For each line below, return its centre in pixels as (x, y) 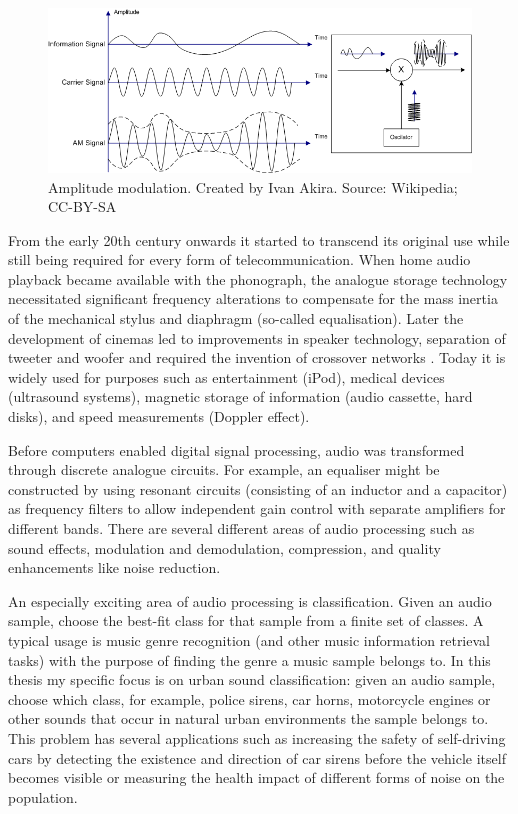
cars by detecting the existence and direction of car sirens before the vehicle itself (257, 757)
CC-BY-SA (82, 206)
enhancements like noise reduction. (114, 567)
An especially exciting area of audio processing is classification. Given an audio (250, 600)
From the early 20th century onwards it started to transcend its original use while (259, 239)
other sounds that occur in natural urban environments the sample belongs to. (248, 718)
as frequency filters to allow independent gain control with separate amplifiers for (257, 508)
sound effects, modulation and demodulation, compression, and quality (224, 547)
